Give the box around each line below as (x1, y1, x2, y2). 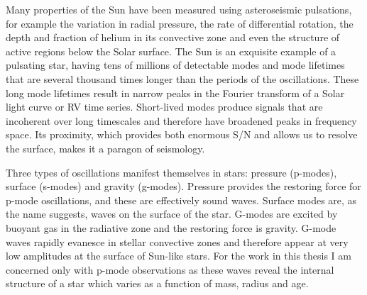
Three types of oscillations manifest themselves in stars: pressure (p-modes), (6, 165, 337, 179)
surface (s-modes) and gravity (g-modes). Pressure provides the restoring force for (6, 179, 361, 194)
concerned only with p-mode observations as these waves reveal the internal (6, 262, 334, 277)
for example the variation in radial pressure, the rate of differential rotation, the (6, 16, 354, 30)
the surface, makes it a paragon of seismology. (6, 140, 205, 155)
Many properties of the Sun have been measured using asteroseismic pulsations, (6, 2, 352, 16)
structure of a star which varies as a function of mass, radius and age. (6, 276, 309, 291)
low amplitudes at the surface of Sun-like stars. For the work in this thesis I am (6, 248, 351, 263)
